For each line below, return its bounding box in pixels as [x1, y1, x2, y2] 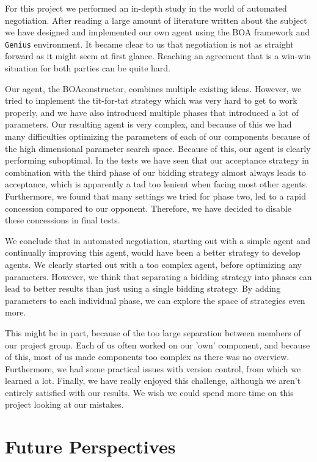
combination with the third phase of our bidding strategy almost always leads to [5, 165, 306, 178]
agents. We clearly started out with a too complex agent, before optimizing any [5, 258, 302, 270]
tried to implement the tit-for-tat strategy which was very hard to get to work [5, 94, 297, 107]
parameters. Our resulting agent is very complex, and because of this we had [5, 118, 292, 131]
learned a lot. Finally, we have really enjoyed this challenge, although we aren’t [5, 374, 301, 387]
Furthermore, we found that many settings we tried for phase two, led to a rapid [5, 189, 306, 202]
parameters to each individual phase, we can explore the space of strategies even [5, 294, 305, 306]
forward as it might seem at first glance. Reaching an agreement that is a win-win [5, 49, 312, 62]
